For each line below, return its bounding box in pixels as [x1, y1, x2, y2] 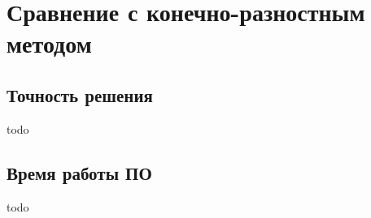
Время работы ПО [7, 160, 152, 185]
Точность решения [7, 82, 153, 107]
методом [7, 27, 92, 60]
